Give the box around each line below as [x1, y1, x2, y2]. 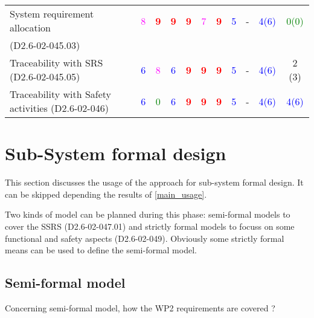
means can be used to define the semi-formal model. [5, 244, 197, 256]
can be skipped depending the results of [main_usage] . [5, 187, 207, 200]
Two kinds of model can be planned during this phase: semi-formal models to [5, 208, 290, 221]
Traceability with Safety [10, 87, 112, 101]
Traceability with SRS [10, 56, 103, 70]
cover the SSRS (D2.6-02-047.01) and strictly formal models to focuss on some [5, 219, 295, 232]
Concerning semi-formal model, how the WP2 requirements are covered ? [5, 301, 275, 314]
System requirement [10, 7, 94, 21]
